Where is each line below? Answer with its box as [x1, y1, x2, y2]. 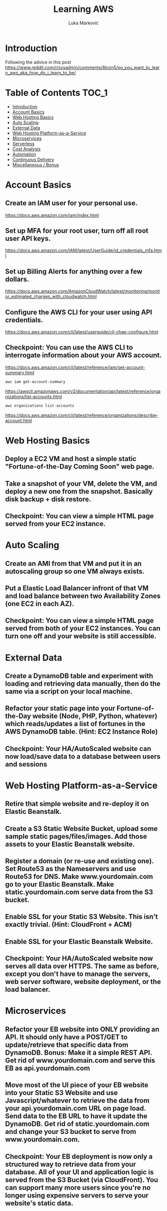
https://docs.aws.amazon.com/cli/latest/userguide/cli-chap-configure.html [5, 329, 159, 335]
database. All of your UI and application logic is [5, 1168, 154, 1176]
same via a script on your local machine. [5, 687, 133, 695]
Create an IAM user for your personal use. [5, 199, 138, 208]
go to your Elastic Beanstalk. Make [5, 880, 114, 889]
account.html [5, 417, 32, 424]
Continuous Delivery [12, 156, 55, 162]
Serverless [12, 140, 35, 146]
